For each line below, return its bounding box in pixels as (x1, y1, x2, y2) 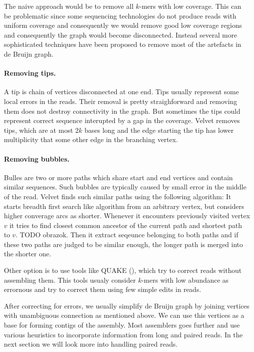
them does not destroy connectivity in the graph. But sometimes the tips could (4, 105, 241, 116)
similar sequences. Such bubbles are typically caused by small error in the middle (4, 182, 247, 192)
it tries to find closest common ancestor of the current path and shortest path (9, 220, 242, 230)
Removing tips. (4, 68, 56, 78)
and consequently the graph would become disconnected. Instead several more (4, 29, 237, 40)
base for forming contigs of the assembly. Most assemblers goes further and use (4, 320, 240, 330)
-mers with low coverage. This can (139, 1, 241, 11)
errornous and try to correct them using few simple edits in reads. (4, 284, 201, 294)
